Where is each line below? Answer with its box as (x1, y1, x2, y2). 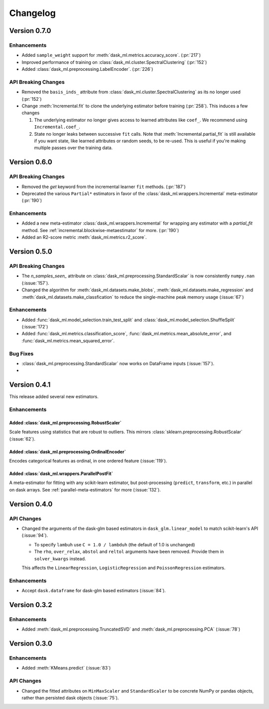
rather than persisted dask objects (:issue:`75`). (21, 695, 119, 701)
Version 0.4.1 (9, 381, 51, 389)
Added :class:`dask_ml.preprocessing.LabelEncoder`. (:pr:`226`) (21, 66, 153, 72)
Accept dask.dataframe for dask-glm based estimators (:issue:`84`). (21, 588, 166, 594)
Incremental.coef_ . (34, 124, 81, 130)
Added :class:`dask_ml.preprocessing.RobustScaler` (9, 420, 122, 426)
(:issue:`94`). (21, 532, 48, 538)
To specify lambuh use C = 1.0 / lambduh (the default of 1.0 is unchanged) (34, 541, 195, 547)
